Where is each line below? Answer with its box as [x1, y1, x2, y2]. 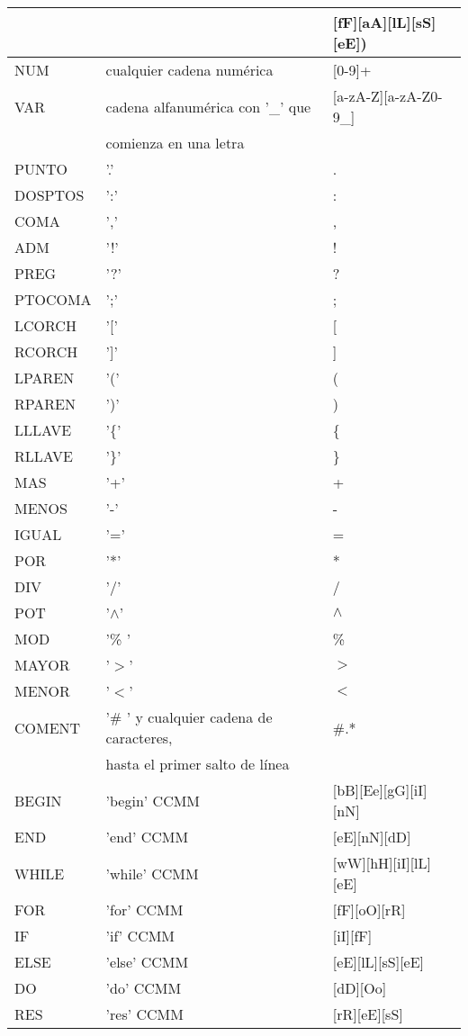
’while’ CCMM [105, 862, 199, 884]
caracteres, [105, 727, 173, 748]
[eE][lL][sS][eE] [332, 951, 425, 972]
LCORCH [14, 315, 76, 336]
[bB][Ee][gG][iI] [332, 779, 427, 800]
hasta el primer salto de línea [105, 753, 290, 774]
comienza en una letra [105, 132, 245, 153]
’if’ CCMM [105, 925, 175, 946]
